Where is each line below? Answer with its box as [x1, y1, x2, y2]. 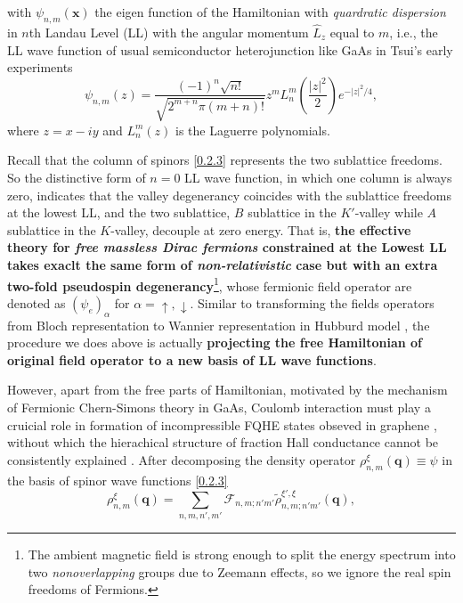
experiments [7, 58, 73, 77]
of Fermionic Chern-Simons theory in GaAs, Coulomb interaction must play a [7, 397, 431, 416]
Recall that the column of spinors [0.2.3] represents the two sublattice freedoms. [7, 151, 443, 169]
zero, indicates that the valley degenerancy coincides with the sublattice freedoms [7, 185, 451, 204]
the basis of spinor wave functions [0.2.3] [7, 470, 228, 489]
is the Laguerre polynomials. [175, 120, 330, 139]
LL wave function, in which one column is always [184, 167, 452, 186]
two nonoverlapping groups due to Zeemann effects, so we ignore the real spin [28, 562, 451, 581]
